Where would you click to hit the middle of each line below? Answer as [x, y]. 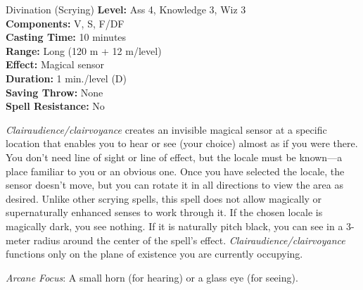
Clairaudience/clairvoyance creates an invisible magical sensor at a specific [166, 129]
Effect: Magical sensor [55, 64]
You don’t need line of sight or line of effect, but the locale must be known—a [174, 157]
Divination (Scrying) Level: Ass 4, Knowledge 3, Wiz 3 [126, 9]
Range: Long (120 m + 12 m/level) [84, 50]
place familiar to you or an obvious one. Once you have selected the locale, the [175, 171]
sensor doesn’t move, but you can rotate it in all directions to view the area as [175, 185]
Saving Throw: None [55, 92]
